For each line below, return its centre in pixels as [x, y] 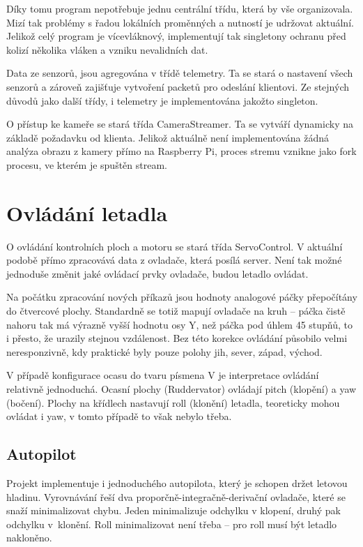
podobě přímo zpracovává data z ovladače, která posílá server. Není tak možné [174, 260]
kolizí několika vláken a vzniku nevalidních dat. [107, 49]
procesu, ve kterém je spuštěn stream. [87, 164]
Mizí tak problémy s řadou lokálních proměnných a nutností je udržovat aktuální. [180, 22]
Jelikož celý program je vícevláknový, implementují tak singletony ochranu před [176, 36]
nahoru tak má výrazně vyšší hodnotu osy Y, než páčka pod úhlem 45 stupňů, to [180, 324]
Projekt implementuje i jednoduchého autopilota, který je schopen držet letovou [177, 482]
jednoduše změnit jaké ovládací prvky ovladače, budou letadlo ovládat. [157, 273]
